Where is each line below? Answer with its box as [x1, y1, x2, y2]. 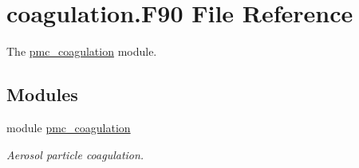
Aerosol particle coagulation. [6, 146, 144, 162]
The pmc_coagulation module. [6, 43, 157, 60]
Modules [6, 82, 78, 107]
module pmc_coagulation [6, 119, 131, 135]
